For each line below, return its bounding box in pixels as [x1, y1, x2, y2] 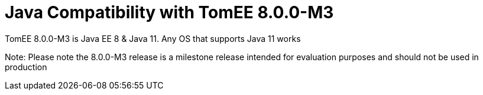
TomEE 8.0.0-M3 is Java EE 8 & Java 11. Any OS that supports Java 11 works [5, 33, 301, 44]
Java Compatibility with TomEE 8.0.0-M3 [5, 2, 334, 22]
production [5, 61, 47, 72]
